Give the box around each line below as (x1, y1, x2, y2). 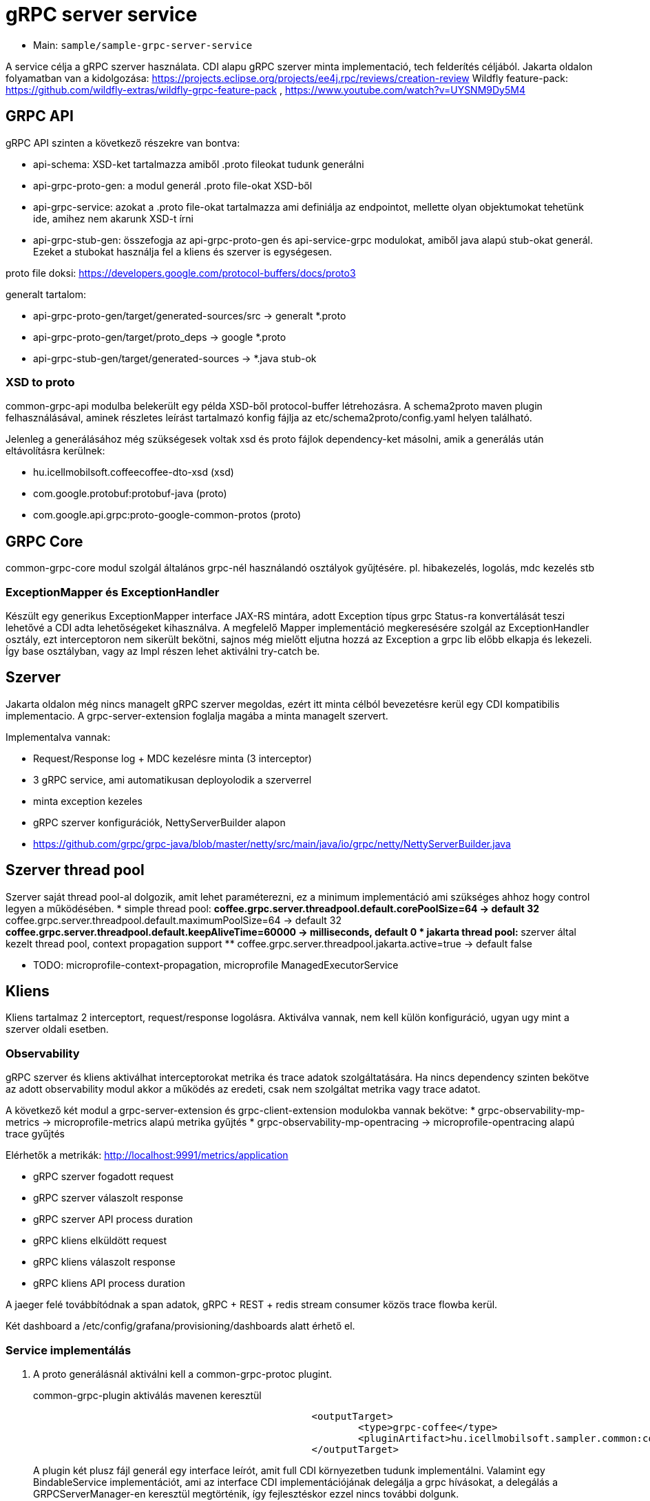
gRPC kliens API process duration (33, 1277, 185, 1290)
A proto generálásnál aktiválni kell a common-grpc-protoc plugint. (33, 1367, 332, 1380)
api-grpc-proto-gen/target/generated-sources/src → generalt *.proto (33, 309, 346, 322)
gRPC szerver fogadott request (33, 1171, 174, 1183)
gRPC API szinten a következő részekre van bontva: (6, 136, 240, 149)
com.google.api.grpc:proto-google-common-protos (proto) (33, 509, 302, 521)
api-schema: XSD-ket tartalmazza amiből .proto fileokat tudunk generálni (33, 158, 364, 170)
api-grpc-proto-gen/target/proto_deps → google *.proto (33, 330, 286, 343)
